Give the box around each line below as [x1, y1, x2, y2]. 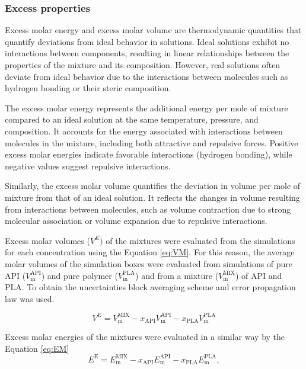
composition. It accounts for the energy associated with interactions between [5, 124, 283, 137]
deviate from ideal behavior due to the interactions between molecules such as [5, 70, 288, 82]
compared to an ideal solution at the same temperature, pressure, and [5, 113, 259, 126]
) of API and [235, 269, 282, 281]
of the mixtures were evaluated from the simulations [106, 234, 295, 246]
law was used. [5, 292, 55, 304]
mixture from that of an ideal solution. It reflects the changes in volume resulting [5, 191, 300, 203]
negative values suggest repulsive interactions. [5, 159, 171, 172]
